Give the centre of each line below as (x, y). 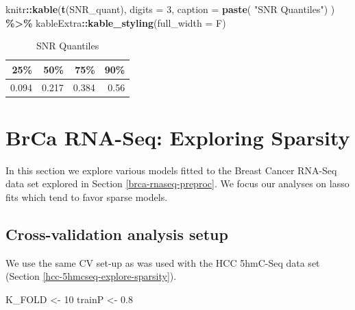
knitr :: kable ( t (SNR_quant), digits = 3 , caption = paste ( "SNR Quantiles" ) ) (170, 9)
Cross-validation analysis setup (117, 234)
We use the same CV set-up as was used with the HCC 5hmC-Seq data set (163, 262)
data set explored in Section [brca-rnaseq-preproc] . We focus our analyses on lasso (177, 183)
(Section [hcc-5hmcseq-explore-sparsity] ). (91, 276)
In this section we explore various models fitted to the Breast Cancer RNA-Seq (171, 170)
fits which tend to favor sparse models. (87, 197)
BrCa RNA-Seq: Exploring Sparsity (178, 137)
